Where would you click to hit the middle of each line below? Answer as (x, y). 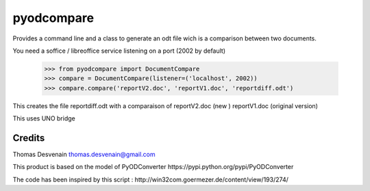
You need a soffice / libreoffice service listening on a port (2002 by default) (119, 51)
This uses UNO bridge (44, 118)
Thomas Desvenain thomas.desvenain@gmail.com (84, 154)
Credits (29, 138)
